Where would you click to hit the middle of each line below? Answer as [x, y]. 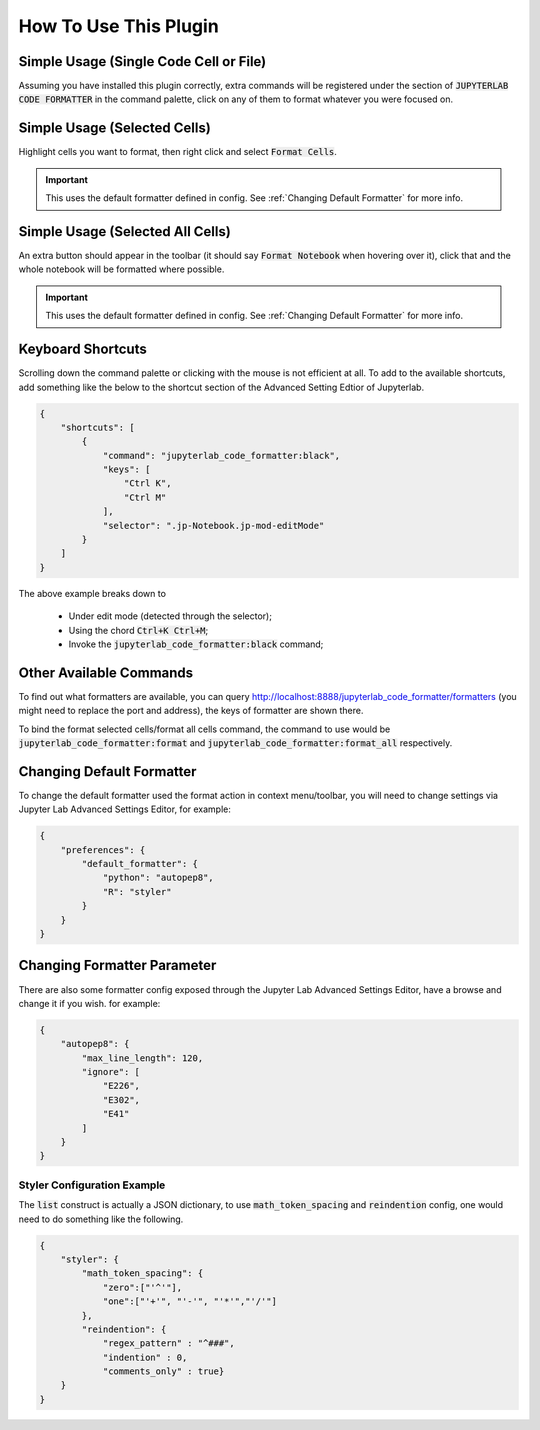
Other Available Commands [106, 672]
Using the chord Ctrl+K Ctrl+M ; [138, 630]
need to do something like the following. [101, 1219]
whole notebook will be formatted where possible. [121, 269]
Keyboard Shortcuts [82, 349]
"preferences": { [103, 849]
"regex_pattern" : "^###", [168, 1343]
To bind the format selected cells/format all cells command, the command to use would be [204, 729]
